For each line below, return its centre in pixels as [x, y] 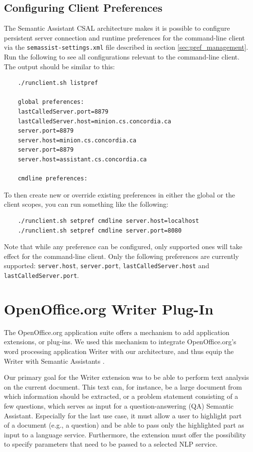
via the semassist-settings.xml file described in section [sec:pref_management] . [126, 47]
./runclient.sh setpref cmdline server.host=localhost [108, 221]
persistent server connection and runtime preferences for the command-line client [125, 37]
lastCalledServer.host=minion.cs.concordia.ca [94, 121]
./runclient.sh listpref [58, 83]
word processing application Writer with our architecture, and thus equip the [119, 351]
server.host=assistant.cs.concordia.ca [82, 159]
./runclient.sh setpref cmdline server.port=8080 [100, 230]
